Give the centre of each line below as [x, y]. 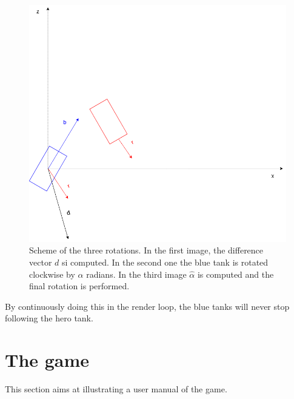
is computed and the [236, 274]
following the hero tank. [49, 318]
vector [41, 262]
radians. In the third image [136, 274]
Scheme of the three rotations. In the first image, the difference [146, 250]
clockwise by [52, 274]
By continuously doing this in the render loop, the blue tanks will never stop [147, 306]
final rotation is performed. [79, 286]
